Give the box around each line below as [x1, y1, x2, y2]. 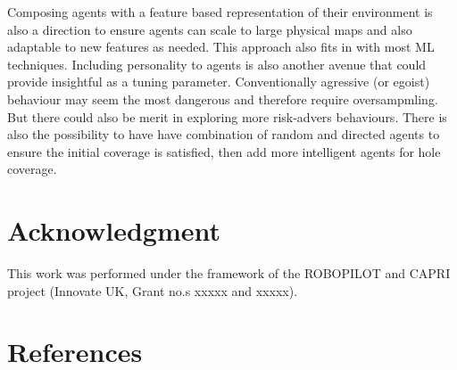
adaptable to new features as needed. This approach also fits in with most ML [7, 37, 435, 56]
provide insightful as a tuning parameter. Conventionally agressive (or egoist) [7, 72, 430, 91]
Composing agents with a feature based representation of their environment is [7, 3, 433, 21]
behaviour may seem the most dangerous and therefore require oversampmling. [7, 89, 438, 108]
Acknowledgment [7, 212, 220, 249]
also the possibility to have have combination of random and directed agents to [7, 125, 440, 144]
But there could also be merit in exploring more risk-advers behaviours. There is [7, 107, 447, 126]
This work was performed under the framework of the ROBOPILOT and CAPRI [7, 264, 451, 283]
